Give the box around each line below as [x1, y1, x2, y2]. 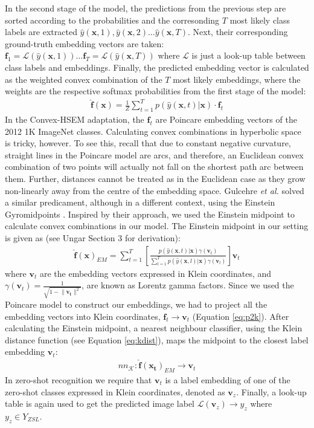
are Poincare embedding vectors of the [155, 113, 297, 126]
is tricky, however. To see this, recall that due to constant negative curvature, [5, 137, 291, 149]
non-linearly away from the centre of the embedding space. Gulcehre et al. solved [5, 184, 304, 196]
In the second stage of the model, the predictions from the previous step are [5, 2, 286, 14]
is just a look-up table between [191, 49, 306, 62]
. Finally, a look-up [236, 385, 307, 398]
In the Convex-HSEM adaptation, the [5, 113, 144, 126]
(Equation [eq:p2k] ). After [192, 310, 289, 322]
